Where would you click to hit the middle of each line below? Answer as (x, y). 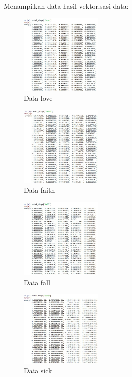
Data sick (38, 370)
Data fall (37, 282)
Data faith (39, 190)
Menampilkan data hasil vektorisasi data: (66, 6)
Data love (38, 98)
